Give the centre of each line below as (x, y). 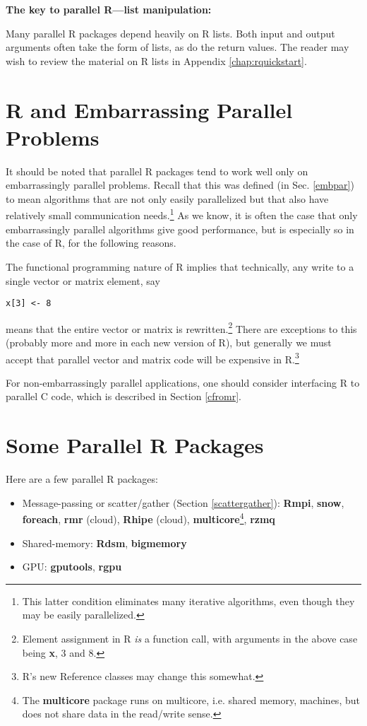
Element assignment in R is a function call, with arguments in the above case (190, 638)
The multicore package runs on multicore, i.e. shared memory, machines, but (191, 699)
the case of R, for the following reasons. (91, 243)
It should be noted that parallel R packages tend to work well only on (157, 171)
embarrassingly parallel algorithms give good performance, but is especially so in (180, 229)
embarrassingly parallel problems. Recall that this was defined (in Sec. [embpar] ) (180, 185)
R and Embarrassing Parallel (149, 109)
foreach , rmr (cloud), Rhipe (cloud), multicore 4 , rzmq (149, 518)
